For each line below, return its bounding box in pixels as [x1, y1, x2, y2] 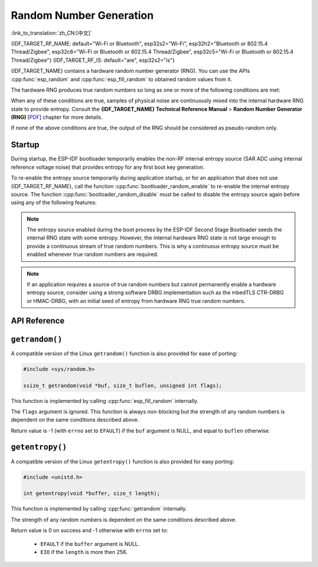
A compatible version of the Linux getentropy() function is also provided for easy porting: [11, 458, 234, 465]
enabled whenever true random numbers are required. [26, 251, 159, 258]
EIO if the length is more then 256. [40, 548, 128, 555]
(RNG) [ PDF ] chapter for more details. [11, 114, 103, 121]
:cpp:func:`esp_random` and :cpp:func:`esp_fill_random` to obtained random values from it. [11, 75, 233, 82]
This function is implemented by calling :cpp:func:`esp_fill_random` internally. [11, 397, 199, 404]
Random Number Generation [11, 9, 154, 22]
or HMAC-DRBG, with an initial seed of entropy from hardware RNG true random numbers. [26, 297, 246, 304]
